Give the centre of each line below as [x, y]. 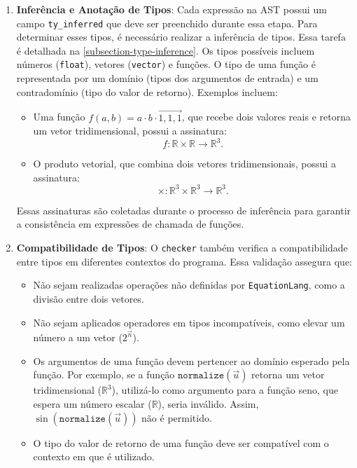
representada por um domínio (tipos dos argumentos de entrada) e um [167, 78]
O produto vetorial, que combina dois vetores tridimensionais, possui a [184, 164]
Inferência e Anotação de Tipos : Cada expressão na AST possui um [171, 9]
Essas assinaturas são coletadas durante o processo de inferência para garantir [184, 210]
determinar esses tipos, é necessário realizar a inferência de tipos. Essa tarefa [181, 37]
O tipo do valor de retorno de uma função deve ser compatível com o [181, 442]
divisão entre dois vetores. [89, 298]
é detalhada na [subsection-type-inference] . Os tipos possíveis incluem [166, 50]
